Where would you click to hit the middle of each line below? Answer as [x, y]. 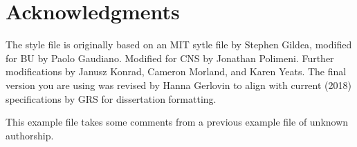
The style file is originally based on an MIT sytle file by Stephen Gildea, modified [179, 45]
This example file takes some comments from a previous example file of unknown [177, 122]
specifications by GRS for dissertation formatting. [111, 98]
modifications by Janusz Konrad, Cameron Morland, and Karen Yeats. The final [176, 71]
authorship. [30, 135]
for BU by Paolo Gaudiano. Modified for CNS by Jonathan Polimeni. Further [170, 58]
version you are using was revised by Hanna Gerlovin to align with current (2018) [178, 85]
